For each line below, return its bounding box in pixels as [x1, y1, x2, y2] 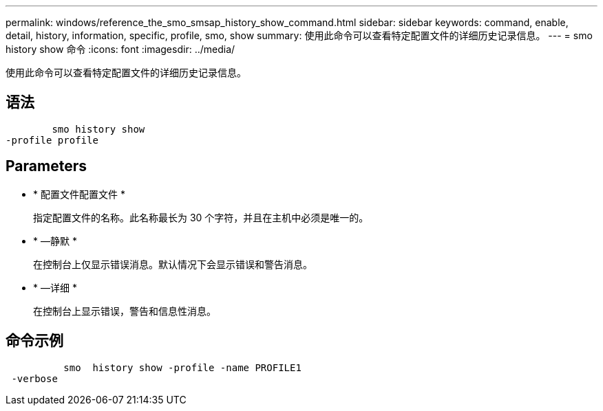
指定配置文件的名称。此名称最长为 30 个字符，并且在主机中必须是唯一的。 [33, 211, 369, 223]
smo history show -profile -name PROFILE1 [63, 362, 301, 373]
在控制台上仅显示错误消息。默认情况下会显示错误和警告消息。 [33, 258, 313, 270]
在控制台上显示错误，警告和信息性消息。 [33, 304, 216, 317]
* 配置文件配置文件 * [33, 188, 125, 200]
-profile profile [6, 134, 98, 146]
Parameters [6, 157, 87, 175]
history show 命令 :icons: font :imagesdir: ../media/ [6, 43, 235, 55]
